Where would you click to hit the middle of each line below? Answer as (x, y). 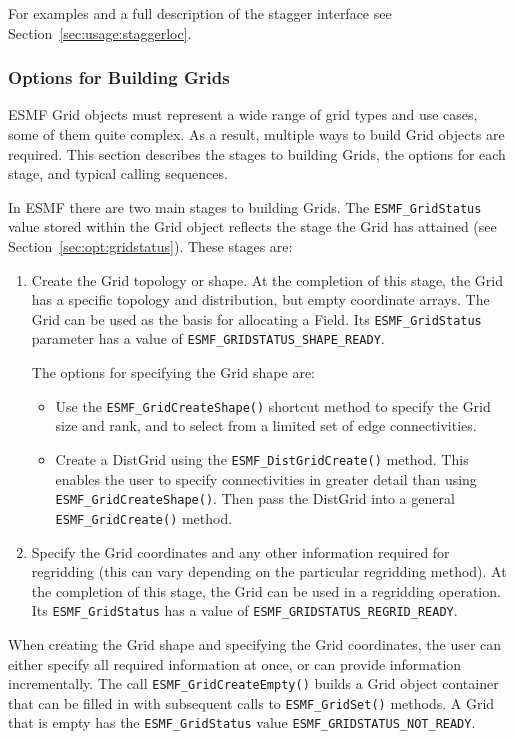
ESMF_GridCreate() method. (144, 517)
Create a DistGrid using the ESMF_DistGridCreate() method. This (262, 458)
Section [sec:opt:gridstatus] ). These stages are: (150, 246)
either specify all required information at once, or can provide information (235, 663)
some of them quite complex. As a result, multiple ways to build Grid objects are (256, 134)
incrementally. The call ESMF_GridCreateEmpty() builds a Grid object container (253, 683)
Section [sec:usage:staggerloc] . (100, 32)
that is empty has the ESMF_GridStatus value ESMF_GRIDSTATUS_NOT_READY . (242, 722)
